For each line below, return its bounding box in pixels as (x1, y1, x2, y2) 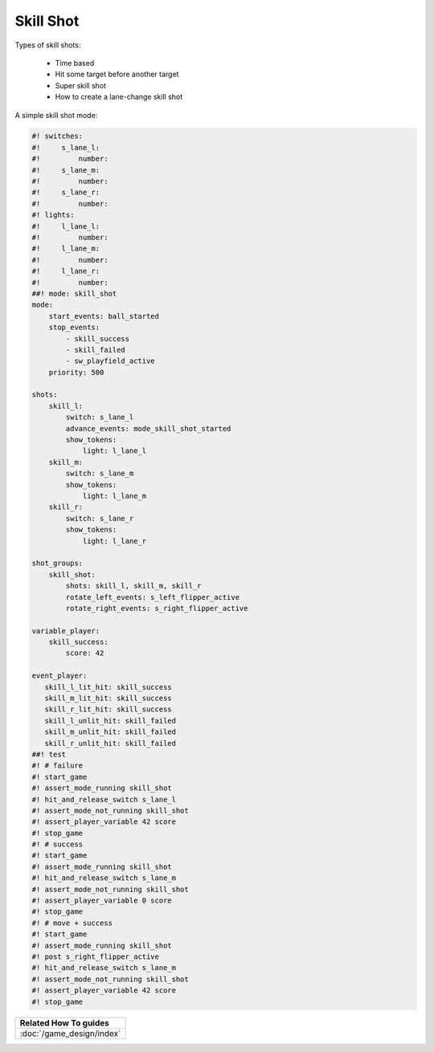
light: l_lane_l (82, 446, 147, 455)
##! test (31, 749, 67, 759)
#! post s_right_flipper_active (31, 952, 160, 961)
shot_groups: (31, 559, 84, 568)
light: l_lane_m (82, 491, 147, 500)
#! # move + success (31, 918, 113, 928)
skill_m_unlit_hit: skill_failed (44, 728, 177, 736)
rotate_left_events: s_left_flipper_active (65, 593, 240, 601)
